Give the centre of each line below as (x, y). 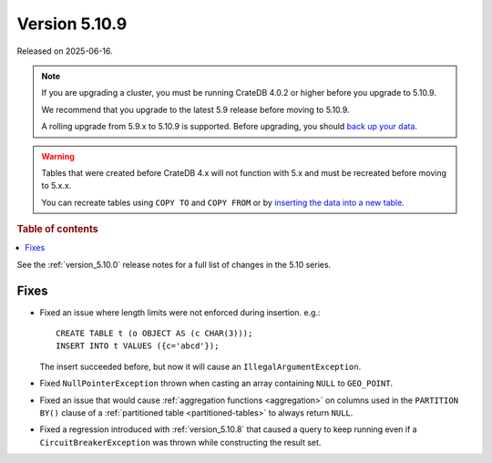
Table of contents (58, 230)
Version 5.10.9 (72, 24)
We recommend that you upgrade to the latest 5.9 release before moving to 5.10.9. (195, 109)
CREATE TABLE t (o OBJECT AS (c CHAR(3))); (154, 334)
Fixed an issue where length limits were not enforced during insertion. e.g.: (180, 312)
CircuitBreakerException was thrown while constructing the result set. (180, 442)
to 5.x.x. (56, 186)
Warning (58, 156)
